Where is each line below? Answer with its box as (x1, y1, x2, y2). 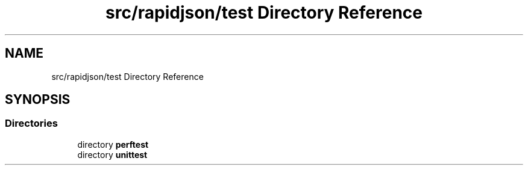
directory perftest (77, 139, 149, 150)
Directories (5, 117, 58, 130)
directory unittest (77, 149, 148, 160)
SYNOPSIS (5, 92, 71, 108)
